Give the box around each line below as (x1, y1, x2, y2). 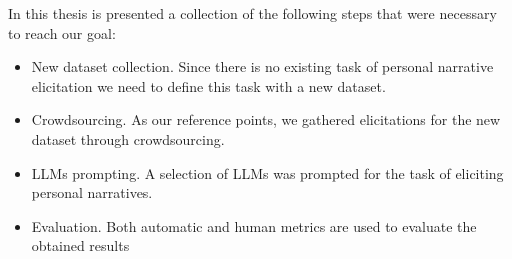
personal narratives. (31, 182, 153, 203)
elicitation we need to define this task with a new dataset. (31, 75, 386, 96)
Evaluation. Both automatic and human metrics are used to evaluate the (31, 215, 477, 236)
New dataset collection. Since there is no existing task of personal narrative (31, 56, 494, 77)
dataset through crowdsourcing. (31, 128, 225, 149)
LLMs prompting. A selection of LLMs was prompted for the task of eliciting (31, 162, 504, 183)
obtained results (31, 235, 130, 256)
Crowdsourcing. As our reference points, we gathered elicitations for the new (31, 109, 501, 130)
